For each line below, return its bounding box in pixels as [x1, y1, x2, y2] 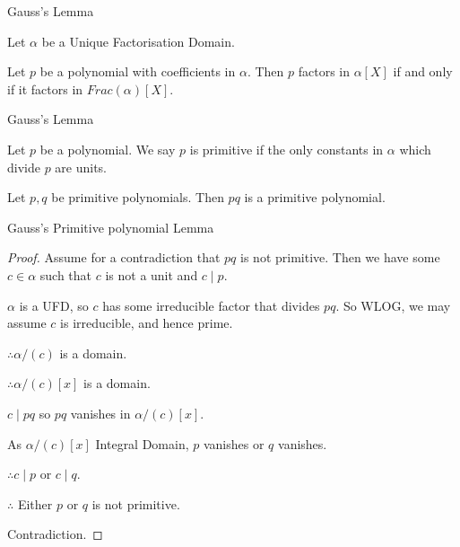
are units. [55, 157, 108, 176]
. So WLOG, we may [335, 296, 451, 314]
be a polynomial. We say [39, 139, 176, 158]
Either [17, 494, 53, 513]
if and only [393, 62, 453, 81]
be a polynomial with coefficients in [39, 62, 236, 81]
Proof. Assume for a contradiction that [7, 248, 221, 267]
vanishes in [70, 403, 131, 422]
